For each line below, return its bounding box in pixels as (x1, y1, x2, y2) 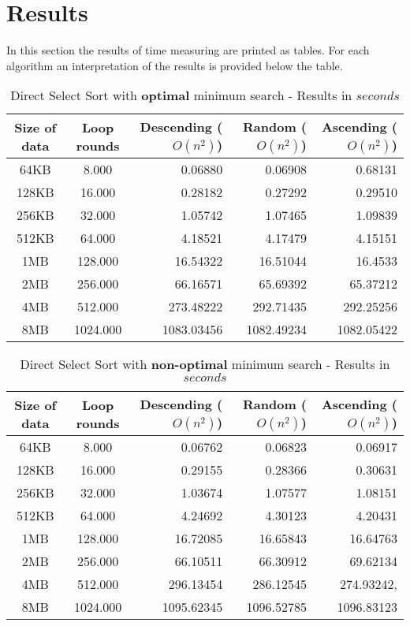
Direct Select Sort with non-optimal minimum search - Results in (20, 355, 390, 374)
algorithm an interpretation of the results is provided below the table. (6, 57, 343, 73)
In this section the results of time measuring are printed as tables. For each (6, 42, 370, 58)
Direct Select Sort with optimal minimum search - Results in (10, 86, 352, 105)
